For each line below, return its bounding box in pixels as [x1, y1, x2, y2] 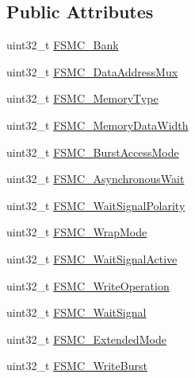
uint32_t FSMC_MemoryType [6, 90, 159, 107]
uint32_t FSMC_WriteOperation [6, 277, 170, 294]
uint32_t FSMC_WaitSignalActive [6, 250, 178, 267]
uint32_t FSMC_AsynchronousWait [6, 170, 185, 187]
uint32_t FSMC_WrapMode [6, 224, 147, 240]
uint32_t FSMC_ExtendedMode [6, 330, 166, 347]
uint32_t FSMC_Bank [6, 37, 119, 53]
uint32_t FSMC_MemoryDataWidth [6, 116, 189, 133]
